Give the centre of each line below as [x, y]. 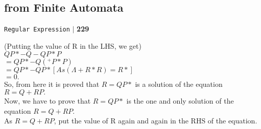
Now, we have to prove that [48, 101]
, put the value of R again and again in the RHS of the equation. [156, 121]
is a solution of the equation [179, 84]
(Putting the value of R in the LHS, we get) [73, 45]
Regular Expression [37, 30]
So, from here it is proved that [52, 84]
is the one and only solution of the [180, 101]
